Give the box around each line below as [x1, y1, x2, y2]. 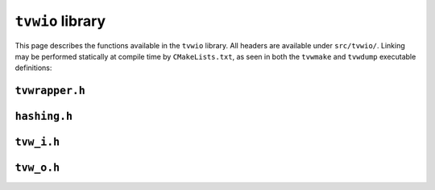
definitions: [14, 63, 52, 72]
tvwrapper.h [14, 85, 86, 97]
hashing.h [14, 109, 72, 123]
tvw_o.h [14, 161, 60, 175]
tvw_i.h [14, 135, 60, 149]
